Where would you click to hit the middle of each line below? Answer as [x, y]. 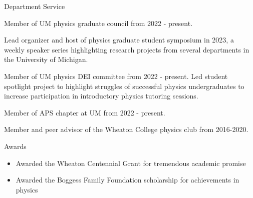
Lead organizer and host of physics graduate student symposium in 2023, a [119, 40]
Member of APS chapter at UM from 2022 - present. [85, 112]
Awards [15, 146]
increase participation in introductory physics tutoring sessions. [101, 96]
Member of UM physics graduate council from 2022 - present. [98, 23]
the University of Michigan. [46, 59]
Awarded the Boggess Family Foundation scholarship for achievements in [128, 180]
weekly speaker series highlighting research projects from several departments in [127, 49]
